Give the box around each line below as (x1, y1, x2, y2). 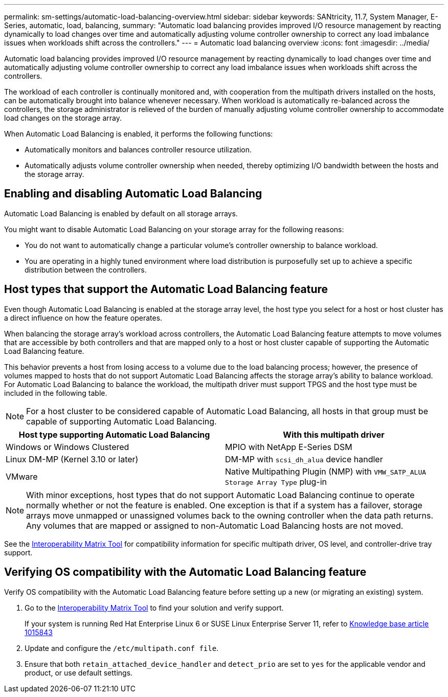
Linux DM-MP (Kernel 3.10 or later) (6, 454, 139, 464)
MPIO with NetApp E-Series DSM (225, 441, 352, 452)
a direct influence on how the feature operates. (4, 313, 163, 322)
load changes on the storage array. (4, 114, 122, 122)
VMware (6, 471, 38, 482)
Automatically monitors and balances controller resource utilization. (25, 145, 252, 154)
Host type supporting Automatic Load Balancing (18, 429, 210, 440)
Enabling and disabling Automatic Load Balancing (4, 187, 262, 200)
